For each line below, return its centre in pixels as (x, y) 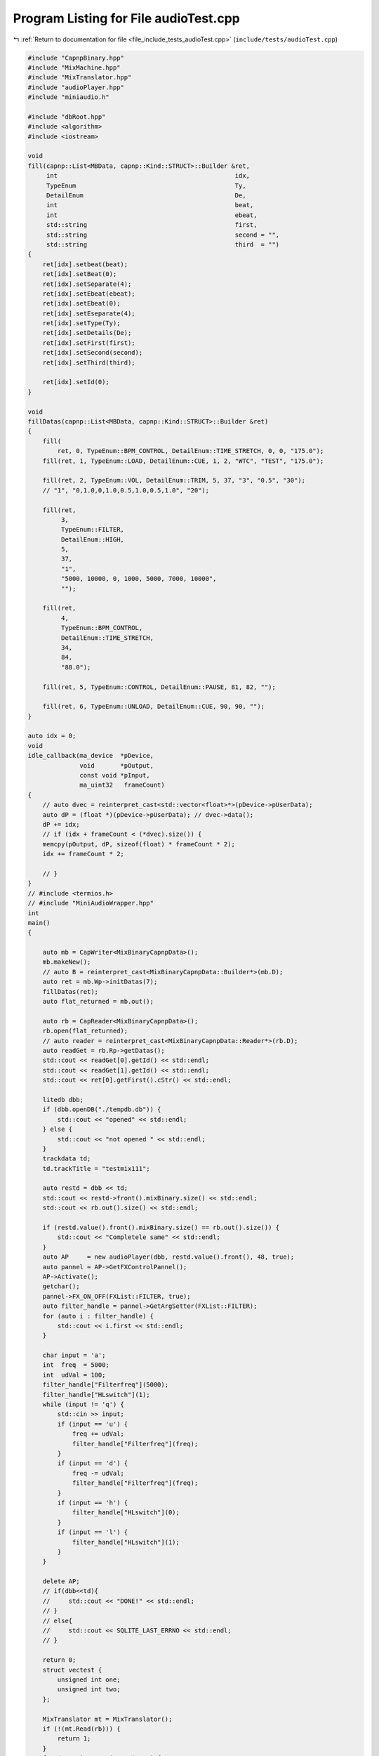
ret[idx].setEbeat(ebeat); (89, 294)
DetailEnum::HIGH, (92, 539)
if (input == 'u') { (93, 1424)
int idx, (148, 176)
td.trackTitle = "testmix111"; (96, 1168)
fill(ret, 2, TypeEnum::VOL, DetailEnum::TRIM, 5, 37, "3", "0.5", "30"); (174, 480)
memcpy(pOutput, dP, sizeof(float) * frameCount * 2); (139, 844)
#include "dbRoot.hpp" (67, 117)
